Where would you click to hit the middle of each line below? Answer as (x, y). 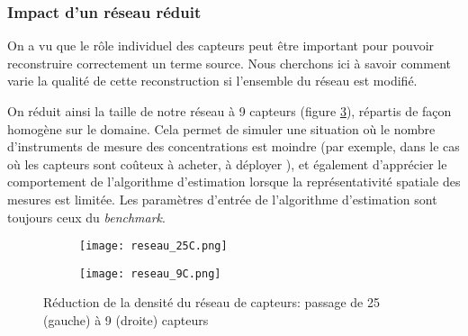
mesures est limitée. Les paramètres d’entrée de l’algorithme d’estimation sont (222, 199)
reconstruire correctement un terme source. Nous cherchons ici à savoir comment (229, 63)
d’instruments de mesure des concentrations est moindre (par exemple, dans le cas (234, 146)
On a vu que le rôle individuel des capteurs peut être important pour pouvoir (221, 45)
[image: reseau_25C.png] (153, 246)
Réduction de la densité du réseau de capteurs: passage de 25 (211, 302)
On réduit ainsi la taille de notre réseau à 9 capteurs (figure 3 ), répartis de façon (229, 111)
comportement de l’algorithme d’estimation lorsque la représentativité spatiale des (234, 182)
